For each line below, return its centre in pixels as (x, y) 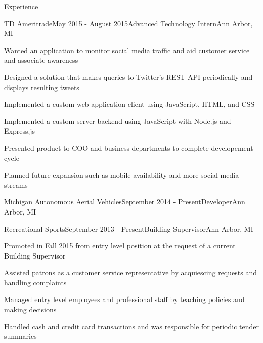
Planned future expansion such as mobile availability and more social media (122, 175)
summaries (20, 336)
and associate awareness (41, 60)
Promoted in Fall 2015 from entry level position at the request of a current (120, 246)
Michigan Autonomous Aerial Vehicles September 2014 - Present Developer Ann (125, 202)
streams (16, 184)
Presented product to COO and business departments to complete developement (129, 147)
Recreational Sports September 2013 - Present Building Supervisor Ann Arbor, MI (129, 228)
